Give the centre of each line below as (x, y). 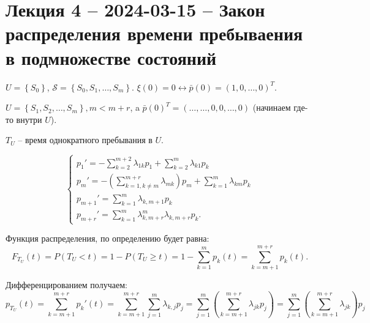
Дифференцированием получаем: (66, 285)
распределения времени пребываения (154, 33)
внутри (29, 119)
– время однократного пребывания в (85, 140)
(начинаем (272, 107)
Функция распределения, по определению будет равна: (108, 238)
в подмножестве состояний (111, 57)
